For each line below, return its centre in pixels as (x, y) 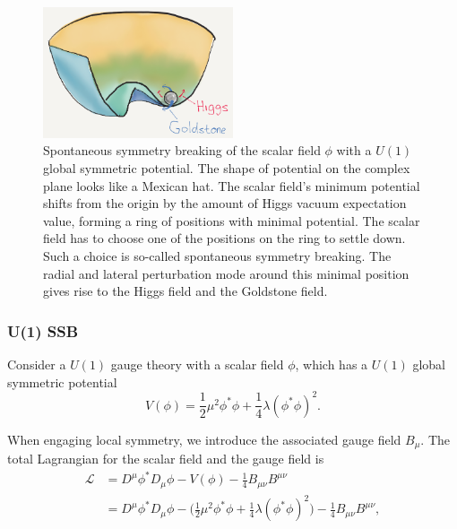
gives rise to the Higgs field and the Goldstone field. (185, 291)
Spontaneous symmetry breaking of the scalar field (182, 150)
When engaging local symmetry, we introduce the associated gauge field (204, 439)
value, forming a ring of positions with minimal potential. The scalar (232, 220)
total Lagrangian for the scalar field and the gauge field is (166, 459)
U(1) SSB (43, 330)
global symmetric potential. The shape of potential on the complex (227, 167)
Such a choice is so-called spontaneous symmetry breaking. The (217, 255)
